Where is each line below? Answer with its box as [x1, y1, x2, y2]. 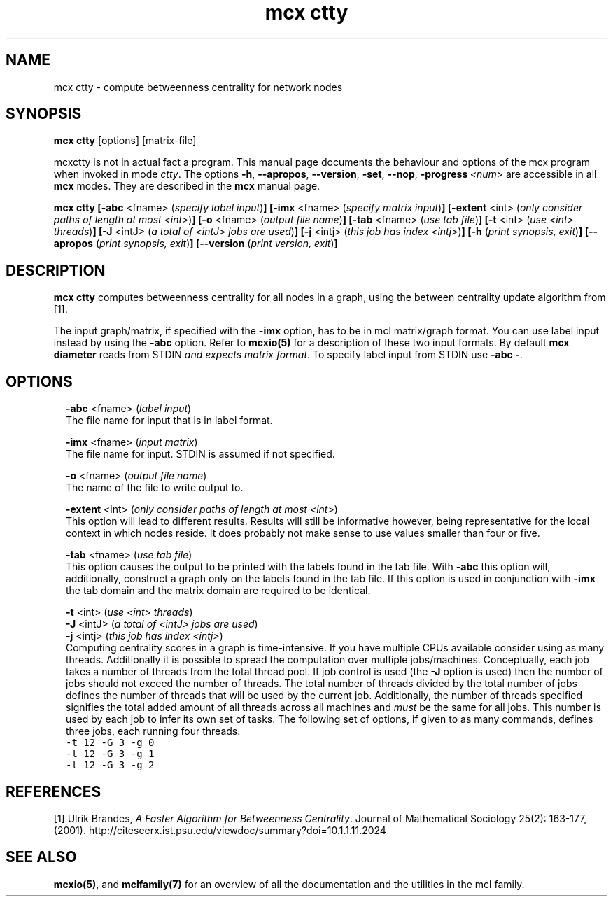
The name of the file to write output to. [66, 481, 244, 494]
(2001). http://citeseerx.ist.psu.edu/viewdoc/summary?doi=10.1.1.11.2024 [53, 824, 386, 836]
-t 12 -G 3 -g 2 [66, 759, 155, 771]
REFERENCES [6, 782, 101, 801]
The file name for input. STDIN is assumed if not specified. [66, 448, 335, 460]
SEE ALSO [6, 848, 77, 866]
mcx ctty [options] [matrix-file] [53, 134, 197, 147]
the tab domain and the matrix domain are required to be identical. [66, 584, 371, 597]
